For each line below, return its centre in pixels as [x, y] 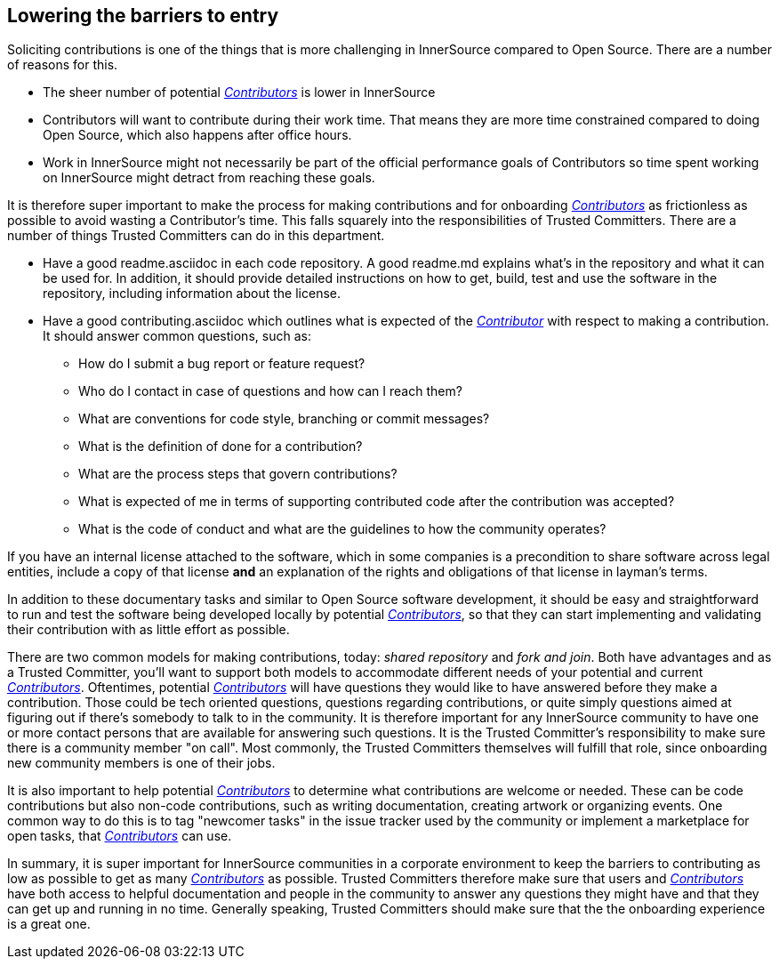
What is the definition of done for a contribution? [221, 447]
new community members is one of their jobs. [141, 763]
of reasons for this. [63, 65]
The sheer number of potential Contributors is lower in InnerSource [239, 93]
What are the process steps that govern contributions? [238, 474]
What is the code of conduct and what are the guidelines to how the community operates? [342, 529]
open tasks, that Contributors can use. [120, 836]
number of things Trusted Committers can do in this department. [196, 236]
